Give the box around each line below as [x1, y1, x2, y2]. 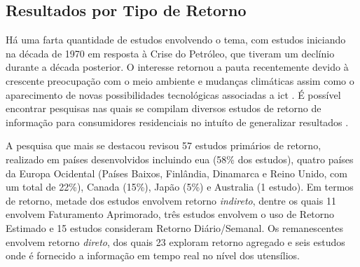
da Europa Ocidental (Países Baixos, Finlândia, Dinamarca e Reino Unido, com [6, 165, 347, 180]
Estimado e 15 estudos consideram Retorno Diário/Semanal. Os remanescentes [6, 220, 343, 235]
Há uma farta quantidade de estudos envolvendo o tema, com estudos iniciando [6, 32, 346, 47]
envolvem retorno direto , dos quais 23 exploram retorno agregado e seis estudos [6, 234, 345, 249]
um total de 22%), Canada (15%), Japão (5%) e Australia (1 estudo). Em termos [6, 179, 354, 194]
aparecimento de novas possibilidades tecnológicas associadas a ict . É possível [6, 87, 341, 102]
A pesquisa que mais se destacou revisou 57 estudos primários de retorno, [6, 138, 321, 153]
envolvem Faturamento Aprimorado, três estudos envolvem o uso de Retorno [6, 207, 335, 221]
